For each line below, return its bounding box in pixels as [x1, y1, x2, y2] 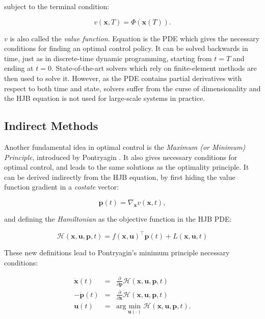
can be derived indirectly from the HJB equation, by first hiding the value [4, 171, 235, 182]
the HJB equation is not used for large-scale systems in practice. [4, 93, 205, 103]
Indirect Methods [4, 118, 98, 134]
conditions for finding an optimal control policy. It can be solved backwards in [4, 43, 248, 54]
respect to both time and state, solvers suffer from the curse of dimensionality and [4, 83, 261, 93]
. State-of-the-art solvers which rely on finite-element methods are [51, 63, 257, 73]
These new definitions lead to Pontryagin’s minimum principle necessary [4, 247, 230, 258]
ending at [4, 63, 34, 73]
